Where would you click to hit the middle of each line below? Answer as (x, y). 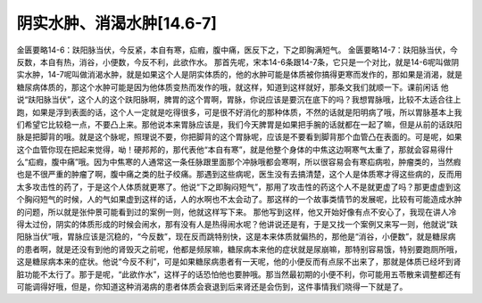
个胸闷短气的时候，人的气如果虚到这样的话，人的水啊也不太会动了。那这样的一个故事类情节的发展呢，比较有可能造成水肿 (239, 200)
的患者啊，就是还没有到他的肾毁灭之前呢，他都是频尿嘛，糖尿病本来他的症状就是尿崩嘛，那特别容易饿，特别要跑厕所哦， (239, 249)
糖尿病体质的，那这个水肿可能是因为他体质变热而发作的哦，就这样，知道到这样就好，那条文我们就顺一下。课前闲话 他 (233, 87)
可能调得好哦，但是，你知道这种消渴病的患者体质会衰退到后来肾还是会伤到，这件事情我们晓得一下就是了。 (212, 286)
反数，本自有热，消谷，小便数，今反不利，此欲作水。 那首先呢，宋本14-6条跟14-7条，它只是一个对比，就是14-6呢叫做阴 (238, 61)
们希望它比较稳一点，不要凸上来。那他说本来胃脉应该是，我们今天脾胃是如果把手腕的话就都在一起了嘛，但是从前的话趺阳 (239, 124)
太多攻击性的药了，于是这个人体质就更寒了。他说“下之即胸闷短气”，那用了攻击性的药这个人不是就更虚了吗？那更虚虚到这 (239, 186)
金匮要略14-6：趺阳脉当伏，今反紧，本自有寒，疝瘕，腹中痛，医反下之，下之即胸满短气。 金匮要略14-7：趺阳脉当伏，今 (237, 50)
